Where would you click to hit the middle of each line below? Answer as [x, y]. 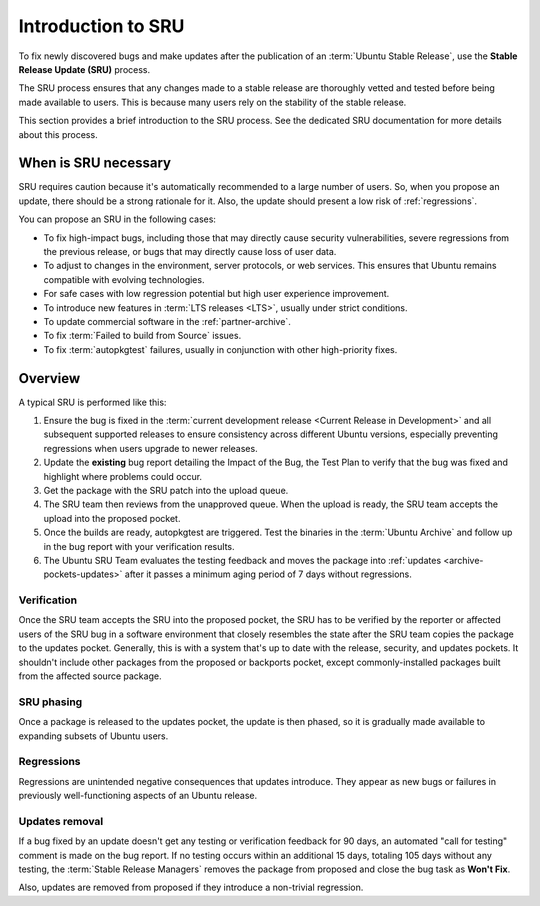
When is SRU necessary [95, 163]
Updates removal [61, 821]
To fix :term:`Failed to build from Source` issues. [142, 336]
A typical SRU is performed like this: [92, 402]
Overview [49, 378]
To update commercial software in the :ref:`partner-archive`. [167, 321]
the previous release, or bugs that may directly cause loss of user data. [190, 251]
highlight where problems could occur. [123, 476]
